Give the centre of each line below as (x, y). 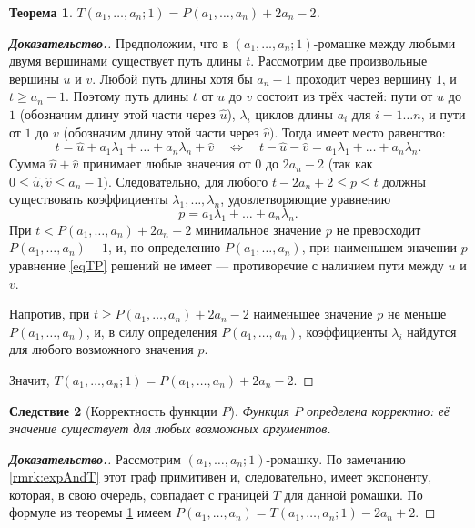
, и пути (443, 113)
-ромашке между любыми (384, 42)
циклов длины (294, 113)
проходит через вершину (364, 78)
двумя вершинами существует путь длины (126, 61)
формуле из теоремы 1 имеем (91, 512)
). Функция (259, 410)
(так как (350, 163)
